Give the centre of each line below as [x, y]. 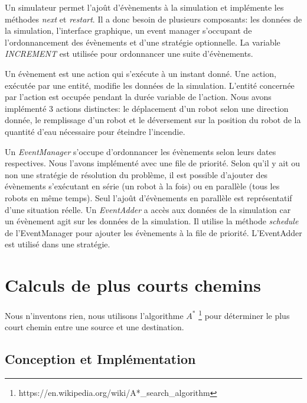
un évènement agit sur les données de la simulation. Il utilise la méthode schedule [152, 221]
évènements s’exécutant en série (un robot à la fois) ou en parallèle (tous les [142, 186]
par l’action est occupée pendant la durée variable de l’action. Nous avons [138, 97]
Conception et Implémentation [100, 359]
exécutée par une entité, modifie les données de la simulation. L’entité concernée [150, 85]
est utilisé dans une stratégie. [58, 244]
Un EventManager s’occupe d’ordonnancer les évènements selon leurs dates [141, 151]
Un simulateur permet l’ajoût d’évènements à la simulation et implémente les [144, 7]
